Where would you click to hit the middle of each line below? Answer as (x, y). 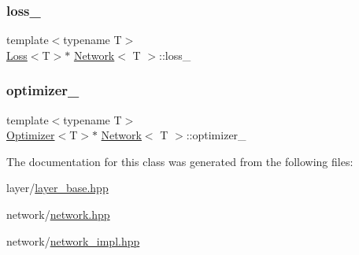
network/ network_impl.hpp (73, 240)
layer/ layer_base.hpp (57, 188)
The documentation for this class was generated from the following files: (180, 161)
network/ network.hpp (58, 214)
